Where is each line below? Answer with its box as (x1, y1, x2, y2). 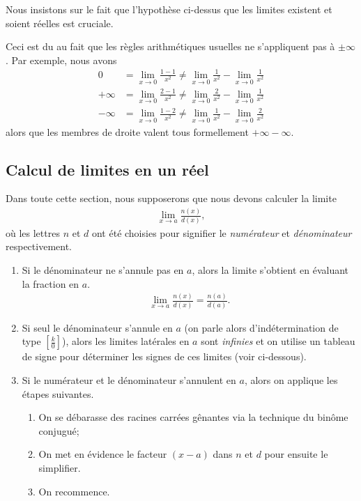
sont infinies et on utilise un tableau (201, 334, 355, 348)
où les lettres (6, 225, 60, 240)
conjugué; (38, 423, 79, 438)
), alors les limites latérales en (62, 334, 190, 348)
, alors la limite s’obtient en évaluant (192, 262, 349, 277)
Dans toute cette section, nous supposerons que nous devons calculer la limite (6, 191, 337, 206)
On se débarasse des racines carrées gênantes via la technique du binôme (38, 410, 348, 424)
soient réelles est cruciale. (6, 15, 114, 30)
